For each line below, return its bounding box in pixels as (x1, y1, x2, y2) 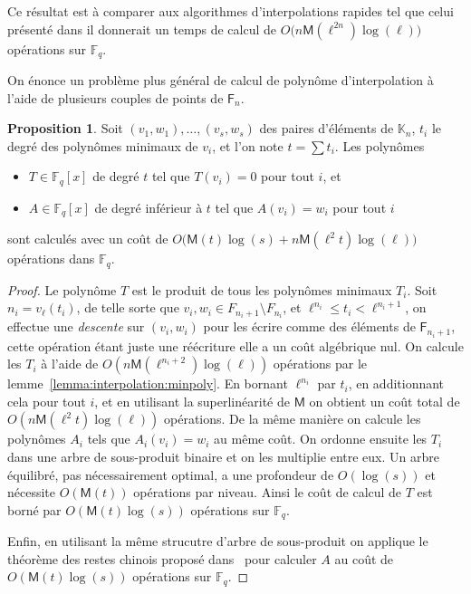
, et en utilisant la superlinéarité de (94, 391, 290, 410)
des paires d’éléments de (259, 119, 394, 138)
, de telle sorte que (76, 298, 179, 317)
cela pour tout (7, 391, 86, 410)
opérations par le (273, 354, 368, 373)
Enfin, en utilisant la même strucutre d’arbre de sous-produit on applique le (7, 532, 428, 551)
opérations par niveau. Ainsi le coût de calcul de (133, 483, 402, 502)
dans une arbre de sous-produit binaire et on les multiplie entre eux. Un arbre (7, 446, 439, 465)
